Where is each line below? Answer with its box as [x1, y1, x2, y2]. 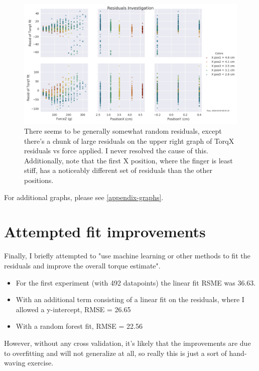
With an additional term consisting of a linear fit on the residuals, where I [16, 294, 244, 305]
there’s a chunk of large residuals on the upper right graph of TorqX [24, 135, 234, 146]
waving [4, 357, 26, 368]
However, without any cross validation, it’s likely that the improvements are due [4, 337, 251, 348]
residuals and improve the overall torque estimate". [4, 260, 161, 270]
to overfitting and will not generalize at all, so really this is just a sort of [4, 347, 227, 358]
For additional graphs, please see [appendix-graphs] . [4, 192, 164, 202]
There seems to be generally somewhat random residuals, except [24, 126, 222, 136]
